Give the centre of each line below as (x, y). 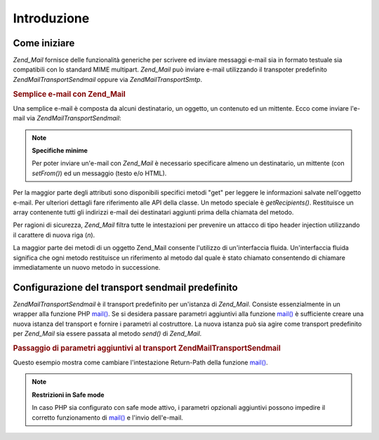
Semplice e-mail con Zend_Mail (69, 94)
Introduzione (51, 18)
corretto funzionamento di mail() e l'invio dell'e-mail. (108, 418)
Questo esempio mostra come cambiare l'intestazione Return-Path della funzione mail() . (140, 363)
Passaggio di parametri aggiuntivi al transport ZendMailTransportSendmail (147, 348)
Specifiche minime (60, 151)
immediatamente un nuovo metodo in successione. (87, 267)
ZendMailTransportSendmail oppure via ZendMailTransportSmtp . (108, 79)
